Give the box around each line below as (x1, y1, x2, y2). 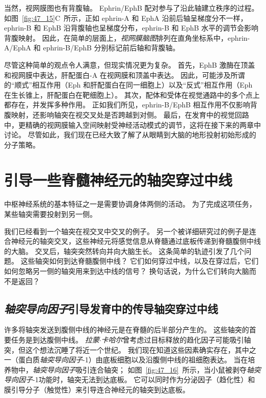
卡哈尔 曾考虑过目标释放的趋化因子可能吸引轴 (101, 334, 251, 345)
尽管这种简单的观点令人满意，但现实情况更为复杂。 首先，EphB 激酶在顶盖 (4, 59, 255, 70)
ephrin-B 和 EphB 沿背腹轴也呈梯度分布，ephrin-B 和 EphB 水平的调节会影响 (4, 22, 259, 33)
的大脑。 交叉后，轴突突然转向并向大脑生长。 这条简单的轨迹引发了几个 (4, 245, 245, 256)
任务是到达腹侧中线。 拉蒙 (11, 334, 99, 345)
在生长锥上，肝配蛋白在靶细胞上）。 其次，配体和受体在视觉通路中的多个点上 (4, 89, 260, 100)
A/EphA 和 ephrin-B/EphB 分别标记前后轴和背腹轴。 (4, 42, 180, 53)
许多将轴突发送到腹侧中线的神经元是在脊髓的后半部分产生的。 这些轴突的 (4, 324, 249, 335)
